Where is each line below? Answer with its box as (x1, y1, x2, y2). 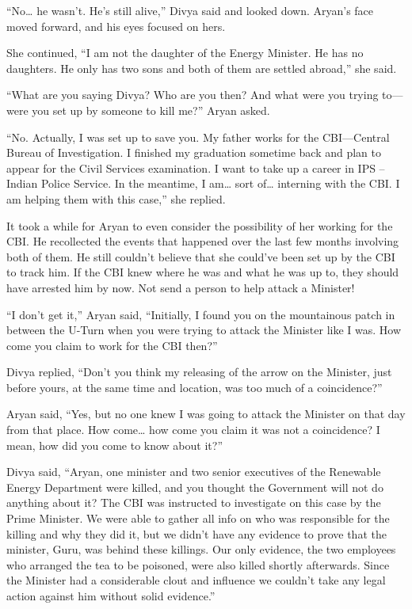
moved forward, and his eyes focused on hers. (6, 17, 226, 34)
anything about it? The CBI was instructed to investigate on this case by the (6, 494, 381, 511)
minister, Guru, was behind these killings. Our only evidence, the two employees (6, 541, 396, 558)
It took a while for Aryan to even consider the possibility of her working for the (6, 217, 393, 234)
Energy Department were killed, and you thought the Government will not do (6, 478, 383, 495)
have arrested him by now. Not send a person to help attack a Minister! (6, 279, 355, 295)
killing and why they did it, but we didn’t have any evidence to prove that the (6, 525, 387, 542)
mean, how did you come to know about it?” (6, 436, 223, 453)
